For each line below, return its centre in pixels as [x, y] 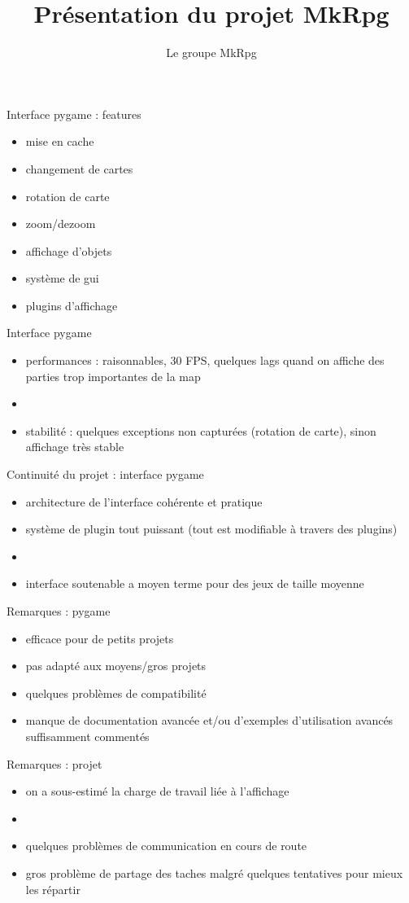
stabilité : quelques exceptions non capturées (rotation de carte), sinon [201, 430]
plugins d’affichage [72, 305]
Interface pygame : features [74, 114]
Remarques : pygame [59, 611]
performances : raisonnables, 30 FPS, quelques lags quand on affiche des [205, 360]
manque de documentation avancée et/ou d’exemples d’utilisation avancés [209, 720]
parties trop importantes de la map [113, 376]
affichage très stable [75, 447]
